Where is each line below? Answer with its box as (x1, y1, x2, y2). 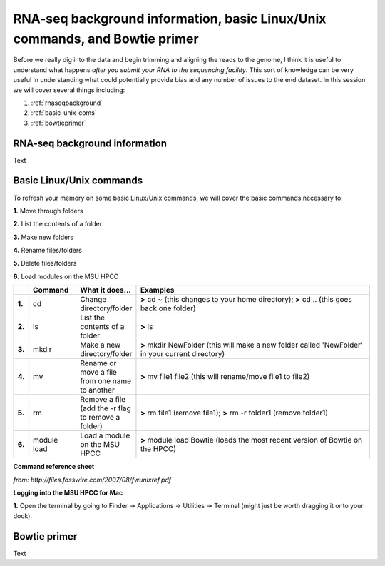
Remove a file (79, 395, 126, 405)
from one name (79, 376, 132, 386)
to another (79, 385, 115, 395)
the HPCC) (140, 444, 176, 454)
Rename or (79, 358, 117, 368)
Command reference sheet (13, 463, 95, 471)
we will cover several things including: (13, 86, 125, 94)
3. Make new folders (13, 233, 74, 241)
